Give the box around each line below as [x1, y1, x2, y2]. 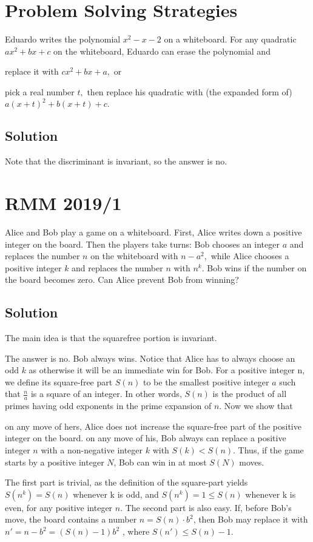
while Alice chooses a [210, 249, 289, 262]
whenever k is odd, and [73, 487, 159, 500]
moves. [239, 455, 264, 468]
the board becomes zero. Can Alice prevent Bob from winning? [5, 273, 239, 286]
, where [122, 525, 150, 538]
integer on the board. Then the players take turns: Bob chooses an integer [5, 237, 280, 250]
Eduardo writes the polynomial [5, 33, 121, 46]
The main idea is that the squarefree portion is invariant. [5, 331, 217, 344]
